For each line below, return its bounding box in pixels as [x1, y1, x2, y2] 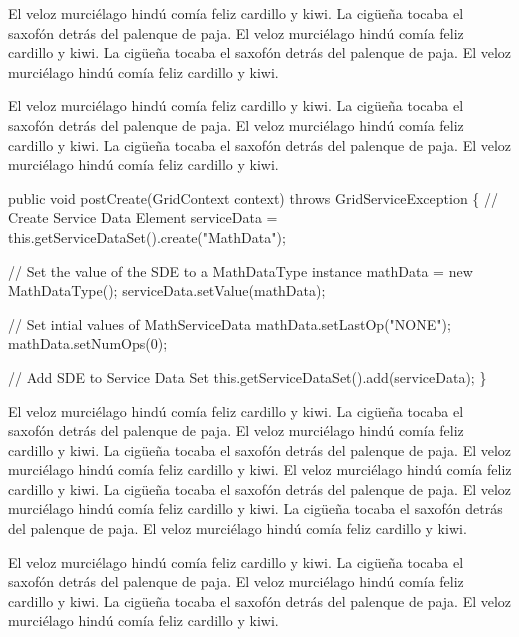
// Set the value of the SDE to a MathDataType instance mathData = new [8, 260, 473, 281]
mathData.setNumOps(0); [8, 333, 168, 354]
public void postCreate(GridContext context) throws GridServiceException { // [8, 187, 498, 208]
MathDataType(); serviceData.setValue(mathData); [8, 280, 326, 301]
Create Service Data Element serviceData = [8, 207, 278, 228]
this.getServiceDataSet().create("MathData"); [8, 226, 286, 247]
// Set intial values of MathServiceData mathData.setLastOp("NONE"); [8, 313, 451, 334]
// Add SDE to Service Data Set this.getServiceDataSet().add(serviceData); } [8, 366, 487, 387]
